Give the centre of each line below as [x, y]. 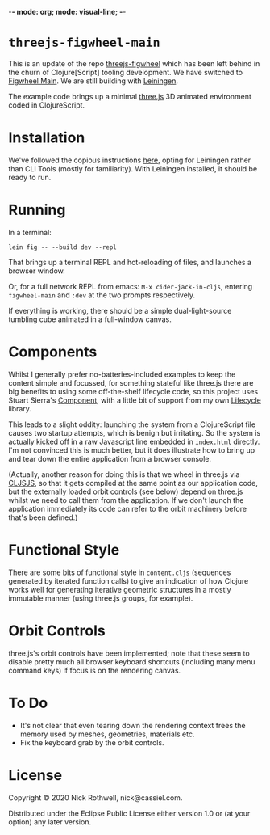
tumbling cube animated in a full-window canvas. [90, 319]
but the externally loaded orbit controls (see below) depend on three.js [126, 491]
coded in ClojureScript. [47, 105]
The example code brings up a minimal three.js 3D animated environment [130, 96]
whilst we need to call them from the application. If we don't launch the [126, 500]
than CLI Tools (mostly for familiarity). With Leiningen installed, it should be [133, 168]
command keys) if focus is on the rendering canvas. [95, 670]
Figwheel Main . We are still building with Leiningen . [93, 81]
